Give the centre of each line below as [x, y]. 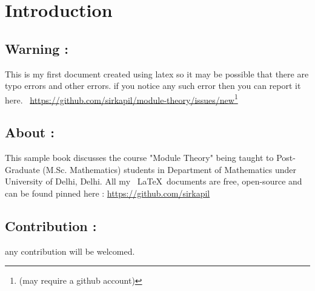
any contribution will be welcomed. [70, 251]
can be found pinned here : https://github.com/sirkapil [108, 193]
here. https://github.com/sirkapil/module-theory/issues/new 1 [121, 99]
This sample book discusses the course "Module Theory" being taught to [139, 158]
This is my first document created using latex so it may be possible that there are [157, 74]
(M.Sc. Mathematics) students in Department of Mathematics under [170, 169]
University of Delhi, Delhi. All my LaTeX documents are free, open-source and [154, 181]
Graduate [22, 169]
